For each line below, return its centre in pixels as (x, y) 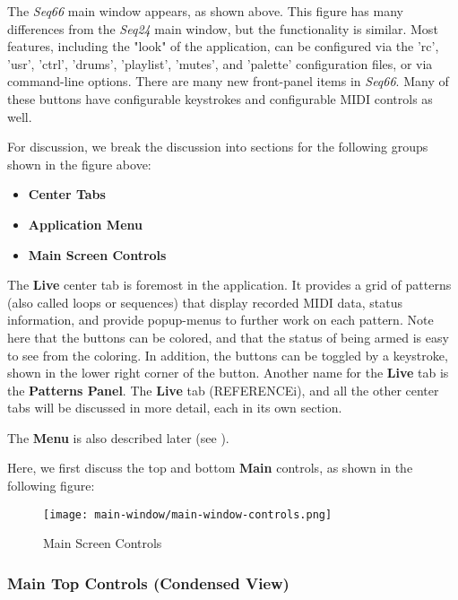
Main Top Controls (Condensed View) (148, 583)
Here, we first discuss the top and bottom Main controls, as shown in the (210, 468)
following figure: (51, 486)
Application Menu (85, 224)
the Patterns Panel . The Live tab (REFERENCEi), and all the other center (223, 390)
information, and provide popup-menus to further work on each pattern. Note (220, 320)
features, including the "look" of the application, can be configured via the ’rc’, (223, 46)
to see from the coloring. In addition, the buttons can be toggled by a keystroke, (228, 355)
